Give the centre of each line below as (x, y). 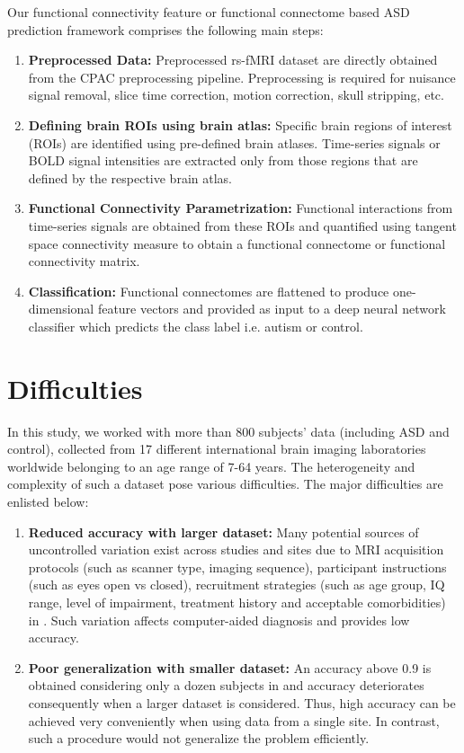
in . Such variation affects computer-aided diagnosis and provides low (219, 620)
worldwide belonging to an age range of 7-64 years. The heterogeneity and (211, 466)
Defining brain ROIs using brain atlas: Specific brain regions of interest (240, 124)
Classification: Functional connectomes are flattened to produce (209, 291)
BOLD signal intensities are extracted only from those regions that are (223, 160)
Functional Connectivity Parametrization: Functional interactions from (241, 208)
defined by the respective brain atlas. (130, 177)
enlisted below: (48, 501)
